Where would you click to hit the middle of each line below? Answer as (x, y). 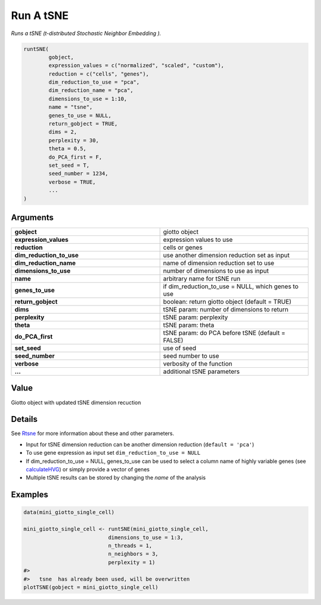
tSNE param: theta (189, 325)
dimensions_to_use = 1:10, (88, 99)
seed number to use (191, 356)
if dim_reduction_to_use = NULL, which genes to (231, 286)
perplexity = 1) (132, 562)
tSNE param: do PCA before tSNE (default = (224, 333)
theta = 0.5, (67, 149)
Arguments (32, 217)
